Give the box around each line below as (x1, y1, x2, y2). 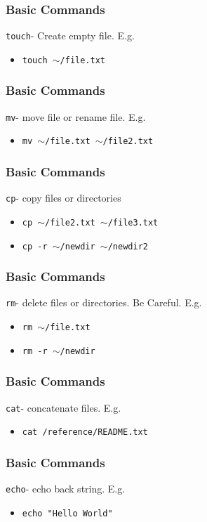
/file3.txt (107, 217, 159, 228)
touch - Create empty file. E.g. (6, 28, 135, 43)
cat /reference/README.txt (22, 427, 148, 438)
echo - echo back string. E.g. (6, 481, 126, 496)
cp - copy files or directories (6, 190, 121, 205)
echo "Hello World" (22, 508, 113, 518)
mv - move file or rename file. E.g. (6, 109, 146, 124)
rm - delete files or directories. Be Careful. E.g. (6, 295, 202, 310)
